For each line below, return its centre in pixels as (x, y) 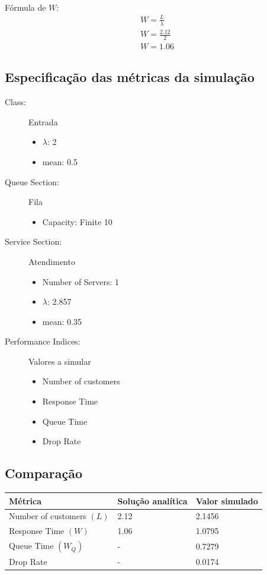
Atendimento (52, 261)
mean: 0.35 (62, 321)
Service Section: (33, 241)
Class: (15, 102)
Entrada (43, 121)
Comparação (44, 473)
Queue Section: (32, 181)
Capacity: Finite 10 (77, 221)
